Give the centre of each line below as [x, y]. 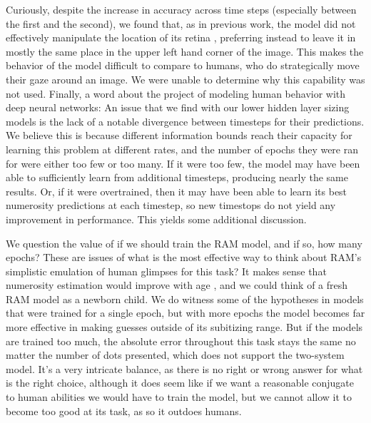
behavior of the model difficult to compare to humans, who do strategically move [183, 65]
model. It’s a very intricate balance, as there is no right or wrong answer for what [184, 368]
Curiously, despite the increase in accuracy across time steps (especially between [181, 9]
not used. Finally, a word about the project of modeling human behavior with [176, 93]
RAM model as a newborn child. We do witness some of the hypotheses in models [185, 299]
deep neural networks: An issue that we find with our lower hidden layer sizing [178, 107]
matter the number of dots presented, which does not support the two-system [175, 355]
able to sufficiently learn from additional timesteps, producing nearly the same [177, 177]
